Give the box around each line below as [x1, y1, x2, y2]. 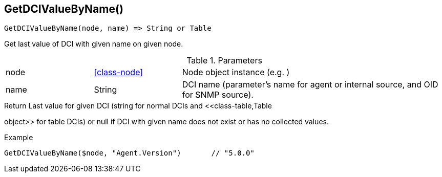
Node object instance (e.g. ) [182, 67, 290, 78]
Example [4, 133, 33, 142]
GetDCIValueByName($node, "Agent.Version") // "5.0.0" [4, 149, 255, 158]
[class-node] [94, 67, 143, 78]
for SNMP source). [182, 90, 254, 100]
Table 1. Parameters [186, 55, 262, 66]
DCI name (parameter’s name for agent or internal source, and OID [182, 79, 438, 90]
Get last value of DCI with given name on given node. [4, 39, 183, 49]
